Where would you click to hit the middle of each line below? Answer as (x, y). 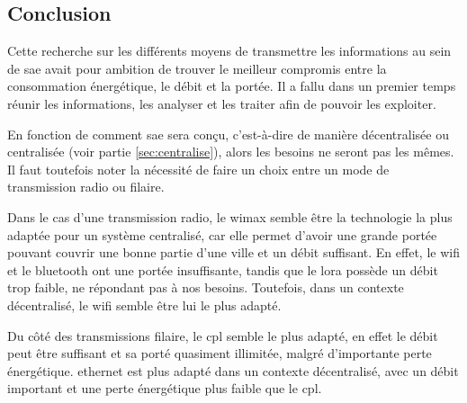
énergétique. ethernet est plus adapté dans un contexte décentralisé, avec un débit (233, 370)
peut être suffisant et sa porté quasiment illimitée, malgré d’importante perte (220, 353)
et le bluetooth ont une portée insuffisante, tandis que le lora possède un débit (223, 269)
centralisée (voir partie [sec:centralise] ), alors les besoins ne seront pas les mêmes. (231, 152)
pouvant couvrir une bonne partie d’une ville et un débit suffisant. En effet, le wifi (233, 252)
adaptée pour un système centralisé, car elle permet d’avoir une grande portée (222, 234)
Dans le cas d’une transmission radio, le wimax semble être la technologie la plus (230, 216)
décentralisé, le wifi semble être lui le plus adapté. (144, 304)
